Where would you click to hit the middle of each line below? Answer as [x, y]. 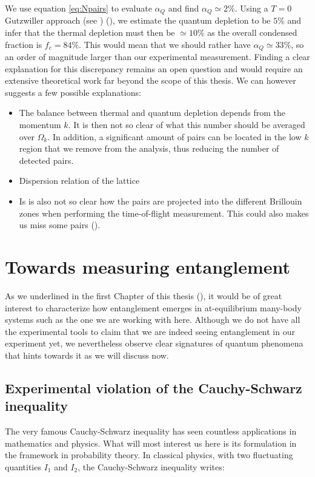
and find [184, 8]
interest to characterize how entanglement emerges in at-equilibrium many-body [153, 307]
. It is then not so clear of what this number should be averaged [187, 125]
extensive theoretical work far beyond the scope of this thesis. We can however [151, 80]
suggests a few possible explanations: [73, 92]
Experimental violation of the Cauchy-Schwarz [154, 387]
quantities [23, 466]
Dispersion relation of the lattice [79, 181]
